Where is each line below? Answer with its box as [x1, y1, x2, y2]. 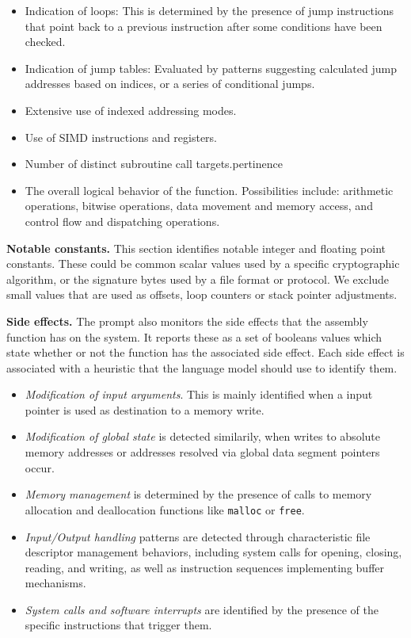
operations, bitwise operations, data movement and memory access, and [25, 197, 373, 214]
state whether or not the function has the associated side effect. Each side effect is [6, 344, 405, 361]
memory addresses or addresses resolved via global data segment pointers [25, 444, 380, 460]
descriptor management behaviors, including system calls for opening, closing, [25, 544, 402, 560]
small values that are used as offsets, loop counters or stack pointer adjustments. [6, 286, 398, 303]
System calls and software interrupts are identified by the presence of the [25, 601, 379, 617]
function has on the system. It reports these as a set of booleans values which [6, 328, 382, 345]
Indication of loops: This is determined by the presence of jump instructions [25, 2, 394, 18]
